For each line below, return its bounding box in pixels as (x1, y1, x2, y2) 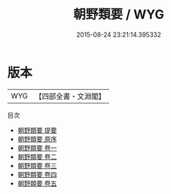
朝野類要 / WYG (73, 6, 165, 23)
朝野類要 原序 (17, 135, 57, 143)
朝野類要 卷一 (17, 143, 57, 152)
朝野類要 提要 (17, 125, 57, 135)
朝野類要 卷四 (17, 170, 57, 178)
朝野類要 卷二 (17, 152, 57, 161)
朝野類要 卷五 (17, 178, 57, 188)
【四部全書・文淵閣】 (35, 91, 106, 101)
